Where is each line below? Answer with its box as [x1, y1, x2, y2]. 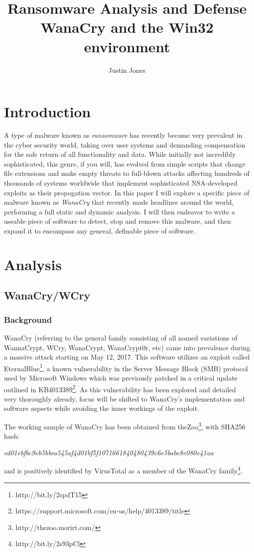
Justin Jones [108, 64, 146, 75]
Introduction [4, 102, 91, 122]
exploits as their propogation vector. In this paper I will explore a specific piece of [4, 187, 250, 197]
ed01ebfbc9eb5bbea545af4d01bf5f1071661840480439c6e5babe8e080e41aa [4, 447, 214, 457]
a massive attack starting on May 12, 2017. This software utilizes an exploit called [4, 352, 250, 362]
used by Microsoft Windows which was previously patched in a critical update [4, 372, 238, 382]
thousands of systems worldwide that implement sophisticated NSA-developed [4, 178, 237, 188]
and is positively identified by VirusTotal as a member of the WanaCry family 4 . [4, 464, 243, 476]
